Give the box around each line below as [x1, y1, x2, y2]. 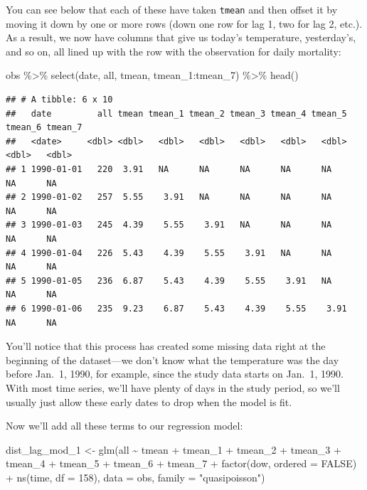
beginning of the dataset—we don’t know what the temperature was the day [6, 352, 339, 367]
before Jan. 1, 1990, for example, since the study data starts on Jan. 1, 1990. [6, 366, 344, 381]
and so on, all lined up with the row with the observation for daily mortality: [6, 43, 341, 58]
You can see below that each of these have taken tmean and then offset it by [6, 2, 338, 16]
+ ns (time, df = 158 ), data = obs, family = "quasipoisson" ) [6, 469, 265, 484]
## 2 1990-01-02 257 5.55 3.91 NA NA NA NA [6, 192, 332, 203]
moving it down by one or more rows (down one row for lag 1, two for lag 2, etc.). [6, 16, 363, 31]
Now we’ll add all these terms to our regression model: [6, 418, 243, 433]
